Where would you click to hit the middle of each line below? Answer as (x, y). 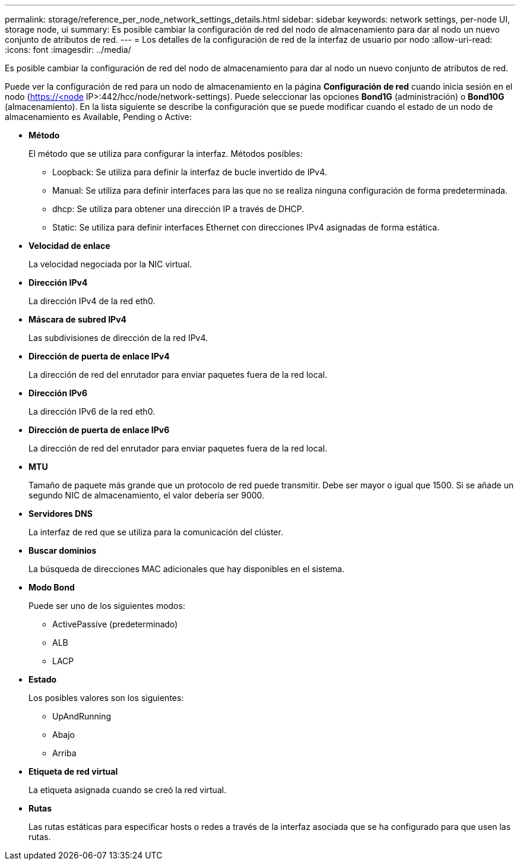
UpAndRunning (82, 716)
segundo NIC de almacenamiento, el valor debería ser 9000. (147, 495)
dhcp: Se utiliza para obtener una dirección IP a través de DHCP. (178, 209)
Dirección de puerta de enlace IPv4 (99, 356)
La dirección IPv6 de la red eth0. (92, 411)
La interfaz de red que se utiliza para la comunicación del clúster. (156, 532)
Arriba (64, 753)
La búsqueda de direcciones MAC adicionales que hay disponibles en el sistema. (187, 569)
